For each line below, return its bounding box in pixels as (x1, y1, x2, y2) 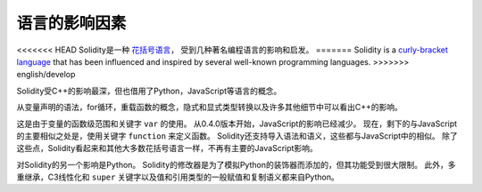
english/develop (16, 69, 76, 80)
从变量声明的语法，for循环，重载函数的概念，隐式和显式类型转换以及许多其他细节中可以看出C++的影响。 (16, 102, 403, 113)
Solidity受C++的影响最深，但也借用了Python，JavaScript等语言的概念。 (16, 85, 282, 96)
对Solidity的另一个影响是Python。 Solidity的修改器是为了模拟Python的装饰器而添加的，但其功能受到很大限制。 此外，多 (16, 159, 456, 170)
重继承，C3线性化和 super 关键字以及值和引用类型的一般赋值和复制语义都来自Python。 (16, 172, 339, 182)
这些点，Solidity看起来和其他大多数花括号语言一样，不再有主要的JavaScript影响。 (16, 143, 319, 154)
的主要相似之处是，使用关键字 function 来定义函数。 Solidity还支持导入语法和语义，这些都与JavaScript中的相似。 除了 (16, 130, 459, 141)
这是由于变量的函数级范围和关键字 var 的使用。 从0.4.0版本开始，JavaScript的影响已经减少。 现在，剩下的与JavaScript (16, 118, 458, 129)
